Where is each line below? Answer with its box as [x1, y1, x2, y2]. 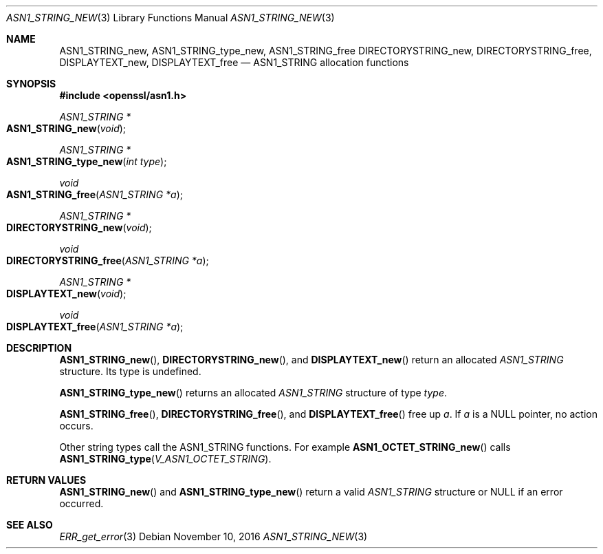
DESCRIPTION [6, 342, 72, 354]
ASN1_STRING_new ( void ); [6, 122, 127, 134]
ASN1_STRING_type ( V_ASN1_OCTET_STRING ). [59, 453, 272, 465]
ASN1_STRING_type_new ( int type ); [6, 156, 167, 167]
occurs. [59, 420, 94, 432]
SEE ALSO [6, 519, 53, 531]
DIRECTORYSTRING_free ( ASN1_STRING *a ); [6, 255, 209, 266]
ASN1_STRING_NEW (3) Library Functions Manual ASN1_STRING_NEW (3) [6, 12, 335, 23]
